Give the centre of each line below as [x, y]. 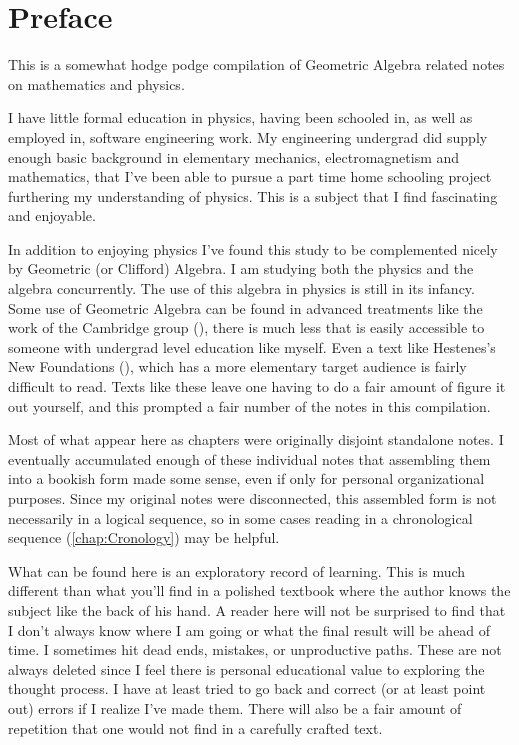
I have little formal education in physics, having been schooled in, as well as [240, 117]
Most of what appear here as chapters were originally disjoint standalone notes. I [256, 439]
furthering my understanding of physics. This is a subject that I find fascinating [253, 195]
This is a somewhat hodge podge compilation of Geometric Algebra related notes [256, 64]
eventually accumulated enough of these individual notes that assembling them [249, 458]
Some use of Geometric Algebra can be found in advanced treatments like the [245, 307]
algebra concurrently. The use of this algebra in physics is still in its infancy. [241, 288]
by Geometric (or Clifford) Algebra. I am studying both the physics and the [241, 268]
